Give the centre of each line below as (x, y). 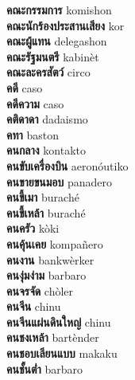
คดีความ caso (35, 103)
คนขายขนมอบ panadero (60, 181)
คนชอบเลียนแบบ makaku (62, 353)
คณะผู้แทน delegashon (57, 41)
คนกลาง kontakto (46, 150)
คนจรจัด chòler (40, 290)
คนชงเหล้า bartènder (53, 337)
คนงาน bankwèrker (50, 259)
